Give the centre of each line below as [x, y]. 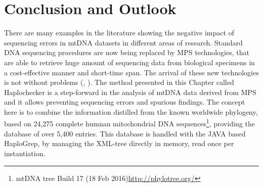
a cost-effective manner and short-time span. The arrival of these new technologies [131, 72]
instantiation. [25, 153]
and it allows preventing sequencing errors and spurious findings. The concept [125, 102]
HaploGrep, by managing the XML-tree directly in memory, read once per [119, 143]
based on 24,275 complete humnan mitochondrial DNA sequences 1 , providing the [129, 123]
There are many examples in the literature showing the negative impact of [119, 33]
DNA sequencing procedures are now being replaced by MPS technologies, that [127, 52]
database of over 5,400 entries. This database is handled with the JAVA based [125, 133]
